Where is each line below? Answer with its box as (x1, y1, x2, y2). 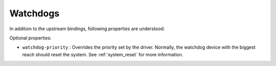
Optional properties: (9, 35, 52, 41)
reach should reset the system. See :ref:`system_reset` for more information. (22, 51, 183, 57)
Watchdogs (9, 8, 60, 19)
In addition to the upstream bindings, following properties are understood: (9, 26, 165, 32)
